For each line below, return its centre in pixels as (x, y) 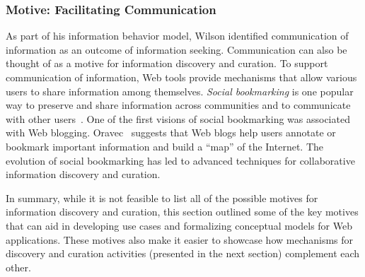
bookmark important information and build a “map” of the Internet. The (164, 146)
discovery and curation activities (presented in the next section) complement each (183, 253)
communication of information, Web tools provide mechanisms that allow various (181, 77)
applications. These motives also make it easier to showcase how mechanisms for (180, 239)
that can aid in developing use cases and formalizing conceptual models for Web (179, 225)
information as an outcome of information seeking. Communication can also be (176, 49)
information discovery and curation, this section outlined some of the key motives (182, 212)
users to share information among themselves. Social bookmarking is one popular (180, 91)
